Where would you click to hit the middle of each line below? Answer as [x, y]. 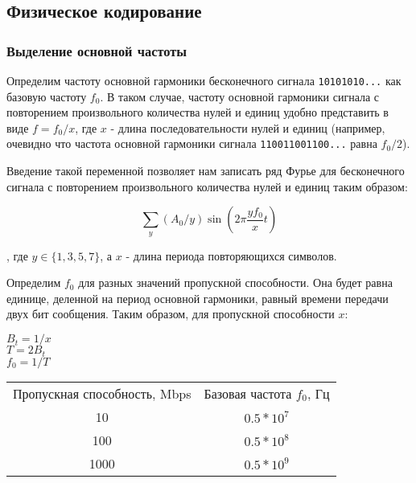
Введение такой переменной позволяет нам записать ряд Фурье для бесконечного [206, 171]
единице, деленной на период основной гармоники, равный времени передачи [198, 298]
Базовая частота [248, 393]
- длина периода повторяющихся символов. [231, 255]
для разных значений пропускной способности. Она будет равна [235, 282]
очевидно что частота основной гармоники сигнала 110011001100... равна [192, 143]
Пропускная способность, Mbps [102, 393]
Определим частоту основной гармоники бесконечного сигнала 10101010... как [204, 80]
